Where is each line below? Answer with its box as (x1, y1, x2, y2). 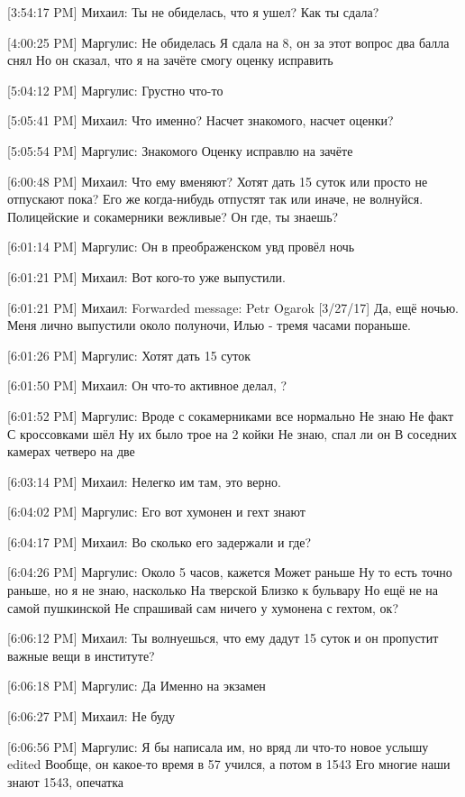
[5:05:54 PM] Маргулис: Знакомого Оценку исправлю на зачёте (7, 141, 353, 160)
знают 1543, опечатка (7, 772, 124, 791)
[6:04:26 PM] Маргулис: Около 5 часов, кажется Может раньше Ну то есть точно (7, 563, 452, 582)
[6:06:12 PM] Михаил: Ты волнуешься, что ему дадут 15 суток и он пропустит (7, 628, 439, 647)
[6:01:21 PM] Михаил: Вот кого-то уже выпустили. (7, 267, 286, 286)
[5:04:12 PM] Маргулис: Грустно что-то (7, 80, 223, 99)
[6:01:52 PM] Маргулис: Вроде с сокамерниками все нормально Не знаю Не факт (7, 406, 454, 425)
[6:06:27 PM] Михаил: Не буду (7, 707, 176, 726)
